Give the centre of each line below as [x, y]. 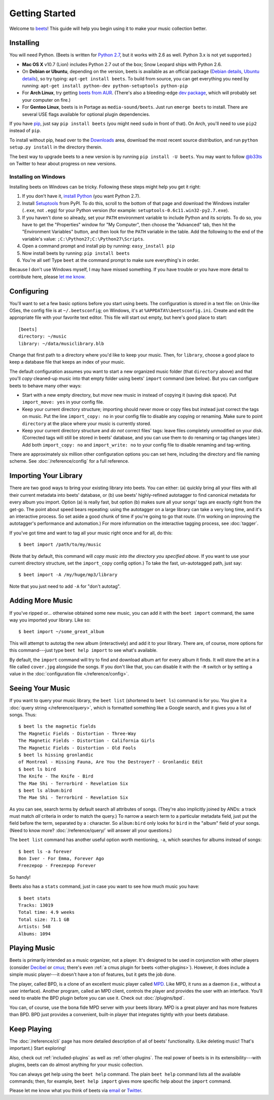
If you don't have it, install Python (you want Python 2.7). [81, 196]
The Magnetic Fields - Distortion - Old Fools [77, 748]
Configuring [29, 291]
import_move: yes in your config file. [63, 402]
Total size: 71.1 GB [44, 919]
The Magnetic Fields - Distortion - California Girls [87, 741]
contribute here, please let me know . [47, 277]
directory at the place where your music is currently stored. [87, 423]
